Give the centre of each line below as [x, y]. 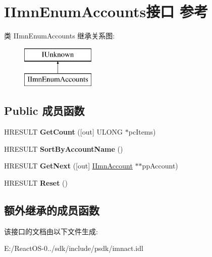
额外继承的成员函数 [52, 210]
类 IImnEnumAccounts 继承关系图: [60, 36]
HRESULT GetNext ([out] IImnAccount [68, 166]
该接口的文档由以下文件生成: [51, 231]
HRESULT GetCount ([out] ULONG [64, 132]
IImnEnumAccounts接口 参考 [106, 11]
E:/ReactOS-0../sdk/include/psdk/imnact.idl [74, 248]
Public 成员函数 [44, 111]
